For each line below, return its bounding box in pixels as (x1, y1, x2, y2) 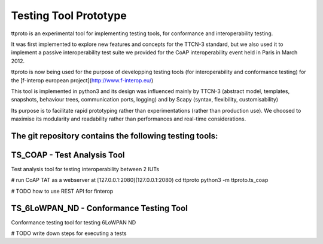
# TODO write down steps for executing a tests (11, 230, 127, 237)
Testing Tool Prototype (11, 9, 127, 22)
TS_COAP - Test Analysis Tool (11, 150, 125, 160)
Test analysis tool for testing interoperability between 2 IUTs (11, 165, 160, 172)
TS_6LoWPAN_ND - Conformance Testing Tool (11, 203, 188, 213)
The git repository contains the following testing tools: (11, 131, 218, 141)
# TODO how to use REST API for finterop (11, 187, 114, 194)
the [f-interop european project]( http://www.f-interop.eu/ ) (11, 76, 154, 84)
